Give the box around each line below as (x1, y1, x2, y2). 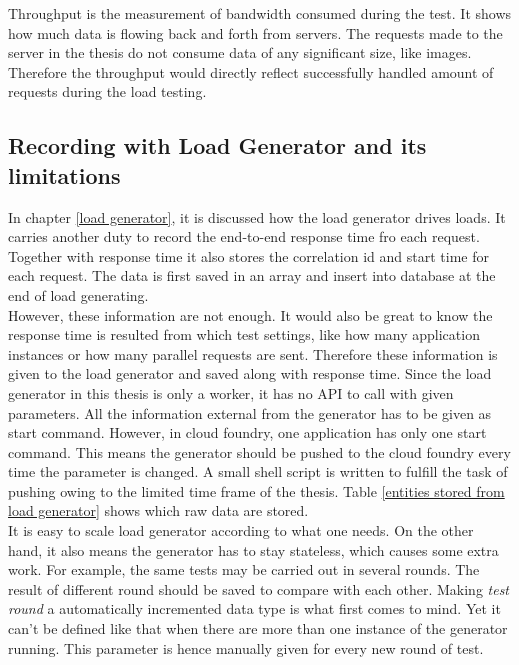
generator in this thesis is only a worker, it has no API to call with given (8, 382, 454, 403)
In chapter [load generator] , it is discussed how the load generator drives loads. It (8, 206, 506, 227)
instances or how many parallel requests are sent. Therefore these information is (8, 343, 498, 364)
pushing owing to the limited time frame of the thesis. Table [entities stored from (8, 480, 505, 501)
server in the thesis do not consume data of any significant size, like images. (8, 42, 472, 63)
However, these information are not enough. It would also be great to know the (8, 304, 493, 325)
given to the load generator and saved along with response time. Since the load (8, 363, 492, 384)
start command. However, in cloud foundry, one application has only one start (8, 422, 487, 443)
